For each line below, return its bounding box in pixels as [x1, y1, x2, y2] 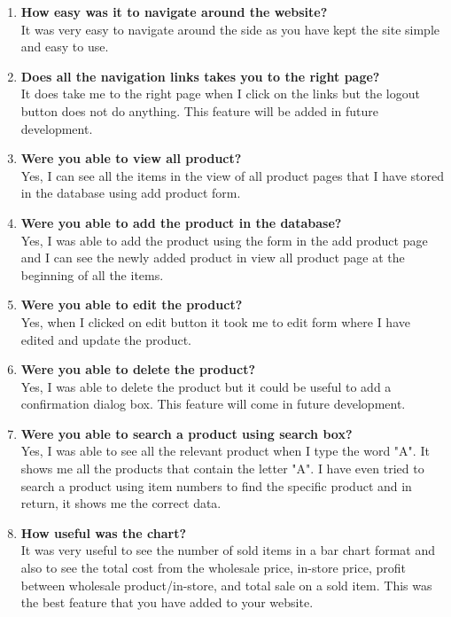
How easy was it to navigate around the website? [20, 3, 328, 20]
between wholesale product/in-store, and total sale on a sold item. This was [20, 575, 432, 594]
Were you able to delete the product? [20, 360, 256, 379]
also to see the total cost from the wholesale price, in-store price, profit [20, 558, 406, 577]
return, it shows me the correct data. [20, 494, 222, 512]
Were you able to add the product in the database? [20, 213, 342, 231]
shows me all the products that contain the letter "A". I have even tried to [20, 459, 424, 478]
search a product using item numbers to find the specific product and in [20, 476, 412, 495]
